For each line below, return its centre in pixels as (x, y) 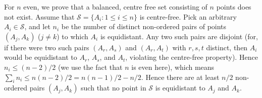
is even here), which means (173, 67)
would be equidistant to (41, 57)
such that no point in (114, 88)
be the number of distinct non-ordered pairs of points (144, 26)
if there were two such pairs (47, 47)
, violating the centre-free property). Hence (192, 57)
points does (234, 7)
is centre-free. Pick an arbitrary (188, 16)
